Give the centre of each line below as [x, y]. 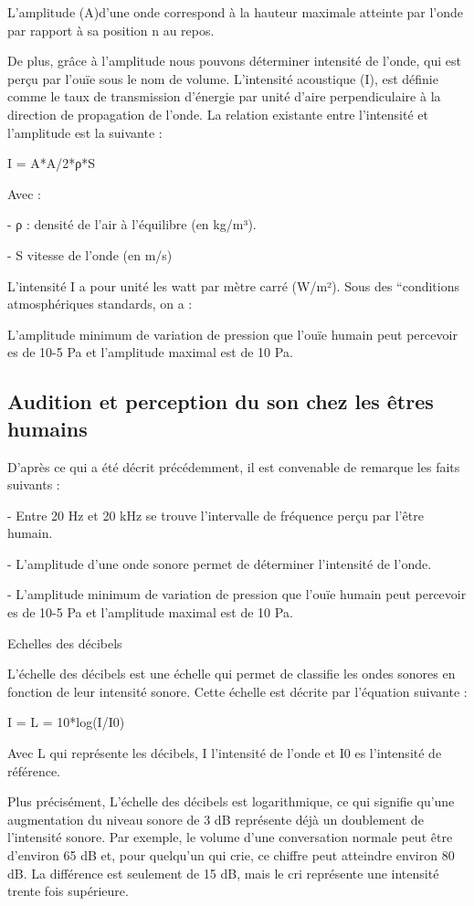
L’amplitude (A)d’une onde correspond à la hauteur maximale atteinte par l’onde [236, 12]
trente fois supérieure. [68, 891]
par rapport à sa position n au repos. [111, 30]
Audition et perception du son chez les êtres [221, 401]
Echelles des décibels [65, 643]
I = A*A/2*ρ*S [52, 163]
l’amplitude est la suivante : [85, 132]
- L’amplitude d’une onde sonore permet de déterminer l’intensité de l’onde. [220, 563]
